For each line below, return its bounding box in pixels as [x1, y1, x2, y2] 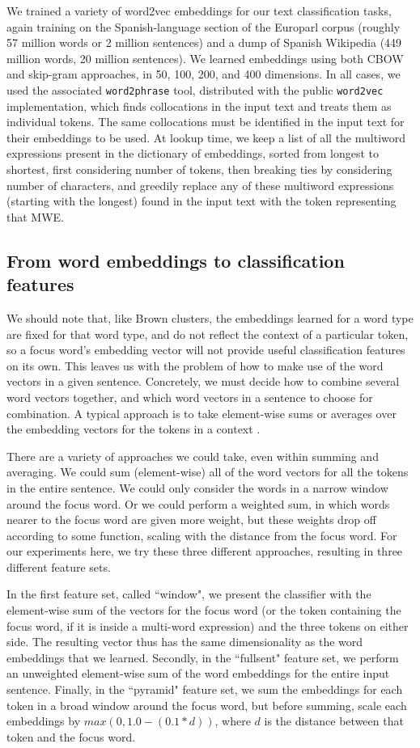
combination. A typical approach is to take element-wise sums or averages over [6, 404, 397, 421]
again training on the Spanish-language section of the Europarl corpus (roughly [6, 18, 401, 35]
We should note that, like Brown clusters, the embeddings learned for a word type [6, 309, 414, 326]
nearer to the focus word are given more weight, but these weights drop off [6, 511, 376, 528]
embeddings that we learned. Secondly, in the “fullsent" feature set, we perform [6, 649, 399, 666]
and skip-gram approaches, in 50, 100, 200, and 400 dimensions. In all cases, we [6, 66, 401, 82]
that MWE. [6, 208, 64, 225]
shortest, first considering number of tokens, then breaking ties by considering [6, 161, 392, 177]
